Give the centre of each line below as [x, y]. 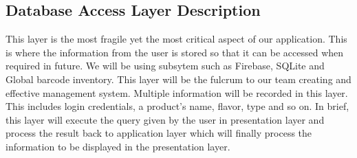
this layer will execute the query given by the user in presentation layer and [165, 119]
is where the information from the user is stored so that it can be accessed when [175, 52]
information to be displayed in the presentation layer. [118, 146]
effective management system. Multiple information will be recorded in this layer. [177, 92]
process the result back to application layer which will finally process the [159, 133]
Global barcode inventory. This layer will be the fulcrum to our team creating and [178, 79]
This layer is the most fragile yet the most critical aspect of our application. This [176, 39]
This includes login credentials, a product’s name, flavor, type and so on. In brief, [177, 106]
